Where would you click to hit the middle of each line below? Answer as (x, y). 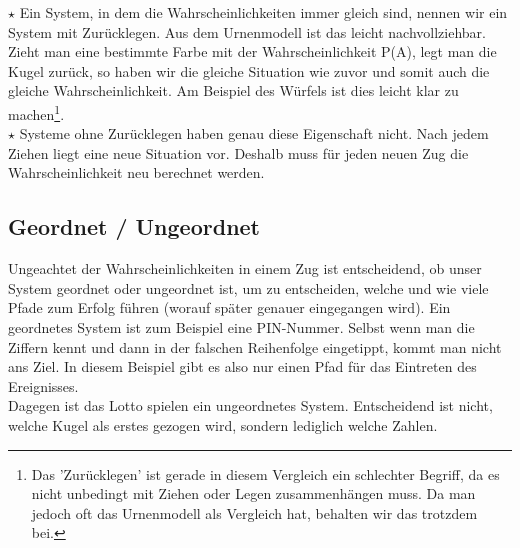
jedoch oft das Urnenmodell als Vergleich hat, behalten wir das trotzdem (254, 512)
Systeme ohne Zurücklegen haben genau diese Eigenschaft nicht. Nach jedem (254, 133)
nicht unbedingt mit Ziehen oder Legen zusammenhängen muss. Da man (253, 493)
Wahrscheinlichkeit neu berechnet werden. (136, 172)
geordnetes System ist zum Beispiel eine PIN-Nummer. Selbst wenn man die (241, 326)
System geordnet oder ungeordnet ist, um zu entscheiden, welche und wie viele (248, 287)
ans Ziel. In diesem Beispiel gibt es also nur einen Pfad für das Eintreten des (242, 366)
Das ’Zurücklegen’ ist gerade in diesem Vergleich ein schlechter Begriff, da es (265, 473)
